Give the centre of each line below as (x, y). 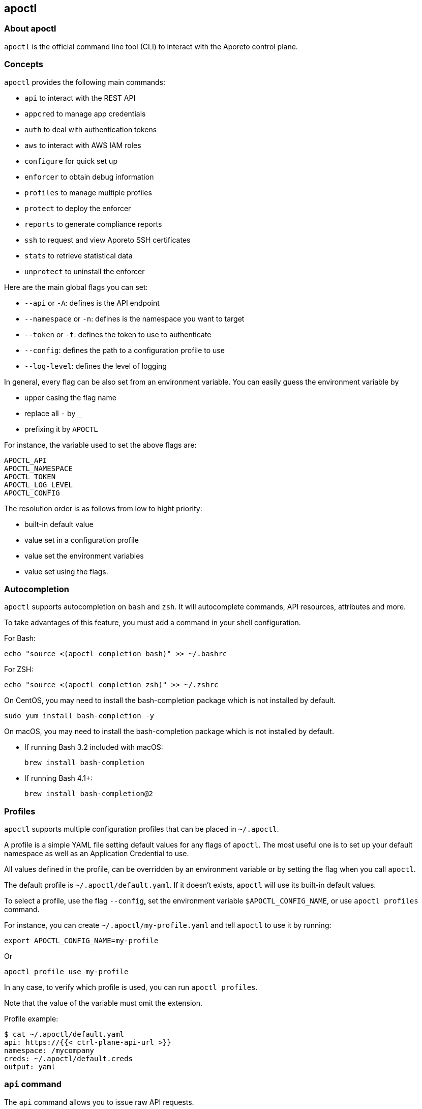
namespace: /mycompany (49, 1051)
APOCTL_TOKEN (30, 476)
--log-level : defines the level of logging (96, 366)
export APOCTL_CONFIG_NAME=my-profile (81, 941)
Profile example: (31, 1019)
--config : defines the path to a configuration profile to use (125, 350)
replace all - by (50, 413)
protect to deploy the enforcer (78, 208)
